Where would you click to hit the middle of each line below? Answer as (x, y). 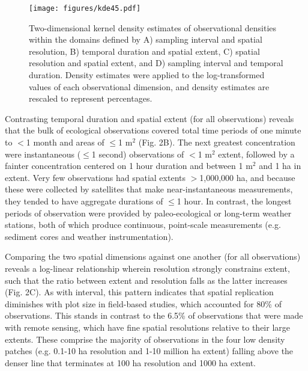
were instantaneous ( (43, 154)
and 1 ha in (280, 166)
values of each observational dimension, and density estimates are (149, 86)
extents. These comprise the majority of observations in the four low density (145, 339)
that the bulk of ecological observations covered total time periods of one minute (153, 130)
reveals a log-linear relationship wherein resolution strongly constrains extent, (147, 268)
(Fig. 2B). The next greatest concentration (217, 142)
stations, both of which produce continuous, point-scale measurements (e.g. (143, 225)
